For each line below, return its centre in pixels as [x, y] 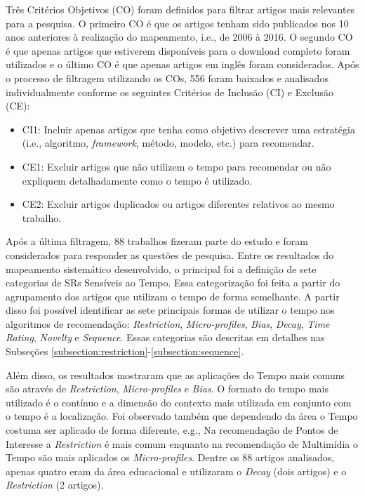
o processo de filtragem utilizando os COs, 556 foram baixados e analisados [167, 78]
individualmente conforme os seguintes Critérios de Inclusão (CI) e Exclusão [170, 92]
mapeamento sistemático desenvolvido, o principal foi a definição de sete [161, 269]
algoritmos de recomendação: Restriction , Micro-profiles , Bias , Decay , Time [168, 323]
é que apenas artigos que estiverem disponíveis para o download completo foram [178, 50]
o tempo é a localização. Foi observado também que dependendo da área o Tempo [182, 416]
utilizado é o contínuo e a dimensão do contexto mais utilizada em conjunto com [179, 402]
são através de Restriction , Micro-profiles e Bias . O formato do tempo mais [167, 389]
